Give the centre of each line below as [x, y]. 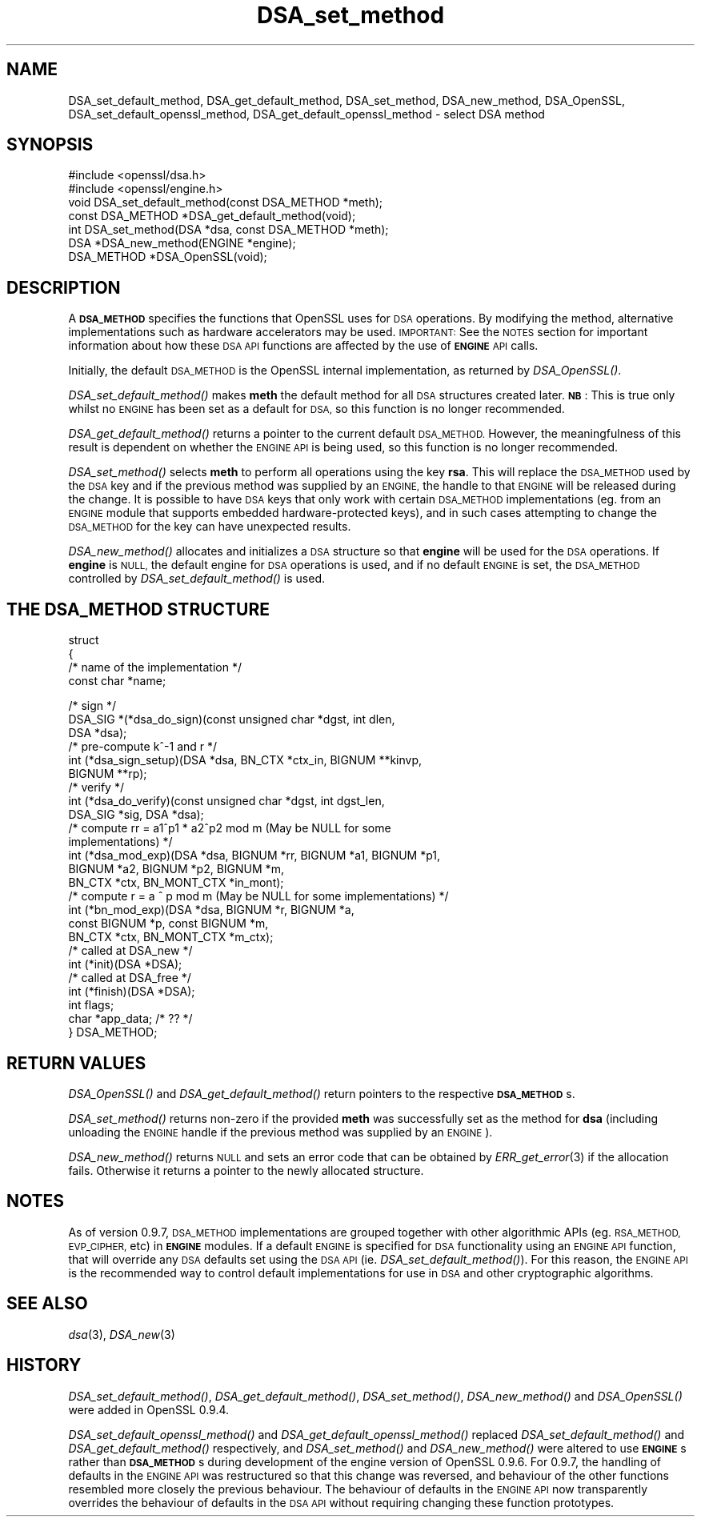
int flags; [91, 1005]
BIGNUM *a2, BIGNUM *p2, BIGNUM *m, [176, 869]
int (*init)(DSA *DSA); [125, 964]
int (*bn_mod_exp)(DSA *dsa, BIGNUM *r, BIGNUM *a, [211, 910]
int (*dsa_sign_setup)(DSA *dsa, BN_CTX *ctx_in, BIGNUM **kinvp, [245, 760]
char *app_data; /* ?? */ [130, 1019]
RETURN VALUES [76, 1063]
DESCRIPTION [64, 287]
